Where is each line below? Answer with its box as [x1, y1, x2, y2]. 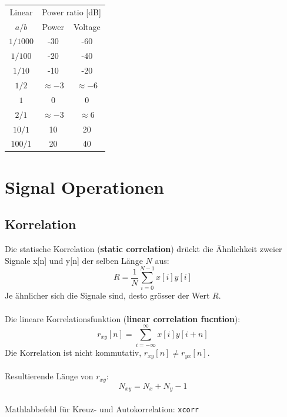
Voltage [73, 20, 101, 32]
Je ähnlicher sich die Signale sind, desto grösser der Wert [5, 289, 210, 302]
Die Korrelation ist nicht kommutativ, [5, 346, 142, 359]
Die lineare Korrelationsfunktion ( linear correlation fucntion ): [5, 312, 241, 325]
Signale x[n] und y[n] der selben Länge [5, 254, 143, 266]
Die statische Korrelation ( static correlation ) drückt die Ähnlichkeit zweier [5, 243, 282, 255]
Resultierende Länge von [5, 370, 94, 382]
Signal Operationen [5, 174, 164, 198]
